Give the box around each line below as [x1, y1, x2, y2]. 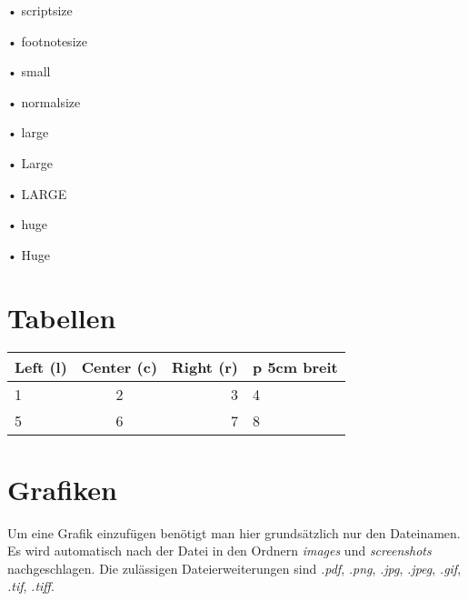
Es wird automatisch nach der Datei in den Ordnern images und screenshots [7, 541, 432, 560]
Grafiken [7, 470, 117, 507]
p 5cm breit [253, 356, 338, 378]
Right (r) [172, 356, 239, 378]
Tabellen [7, 298, 116, 336]
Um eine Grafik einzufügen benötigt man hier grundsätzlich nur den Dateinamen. [7, 523, 461, 542]
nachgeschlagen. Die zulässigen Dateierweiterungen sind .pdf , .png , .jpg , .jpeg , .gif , [7, 558, 462, 577]
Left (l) [15, 356, 67, 378]
